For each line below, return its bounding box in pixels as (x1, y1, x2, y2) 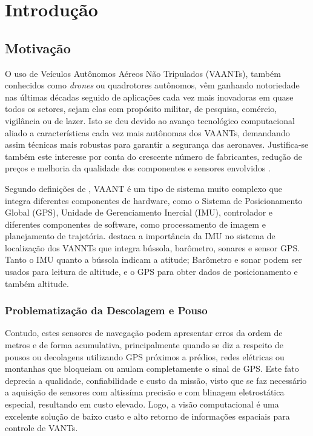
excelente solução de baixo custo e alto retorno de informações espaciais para (5, 409, 290, 422)
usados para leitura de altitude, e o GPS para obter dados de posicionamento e (5, 265, 298, 278)
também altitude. (5, 277, 69, 289)
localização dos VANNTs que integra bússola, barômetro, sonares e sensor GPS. (5, 241, 300, 254)
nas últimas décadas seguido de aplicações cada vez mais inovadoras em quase (5, 90, 294, 103)
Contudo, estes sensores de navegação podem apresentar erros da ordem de (5, 326, 283, 339)
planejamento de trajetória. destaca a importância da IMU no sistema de (5, 230, 275, 242)
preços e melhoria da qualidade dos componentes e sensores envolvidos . (5, 162, 271, 174)
